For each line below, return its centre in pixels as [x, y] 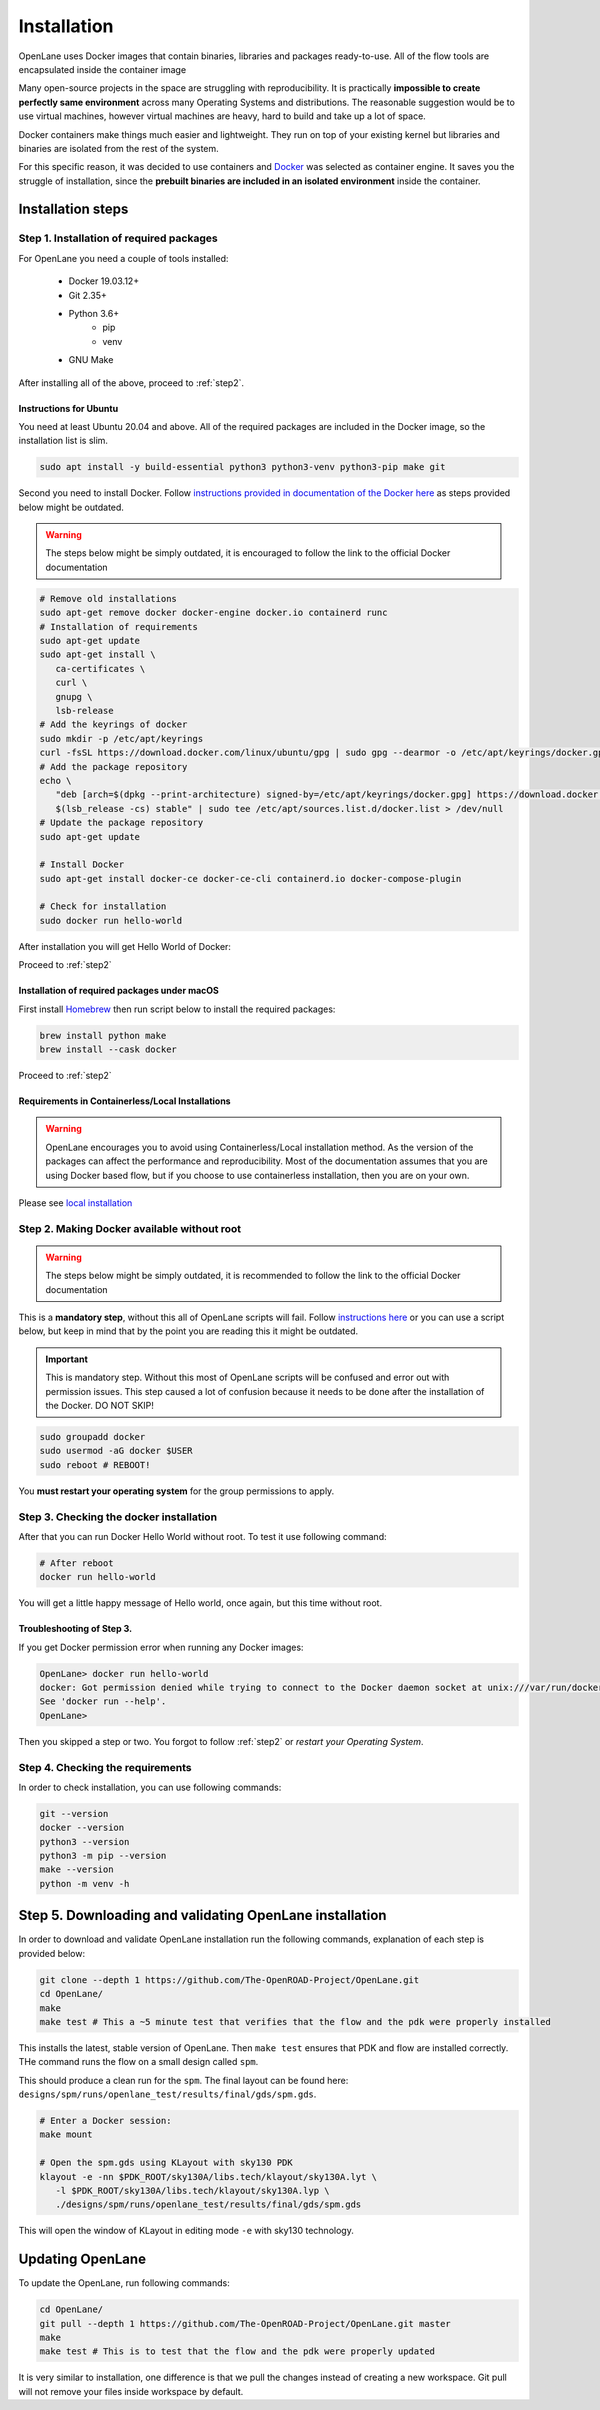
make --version [76, 1869]
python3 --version [84, 1841]
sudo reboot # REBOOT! [95, 1464]
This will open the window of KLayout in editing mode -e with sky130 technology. [186, 2231]
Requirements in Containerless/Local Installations [124, 1101]
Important [67, 1359]
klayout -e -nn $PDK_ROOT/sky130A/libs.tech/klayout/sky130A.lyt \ [208, 2176]
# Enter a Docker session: [105, 2121]
